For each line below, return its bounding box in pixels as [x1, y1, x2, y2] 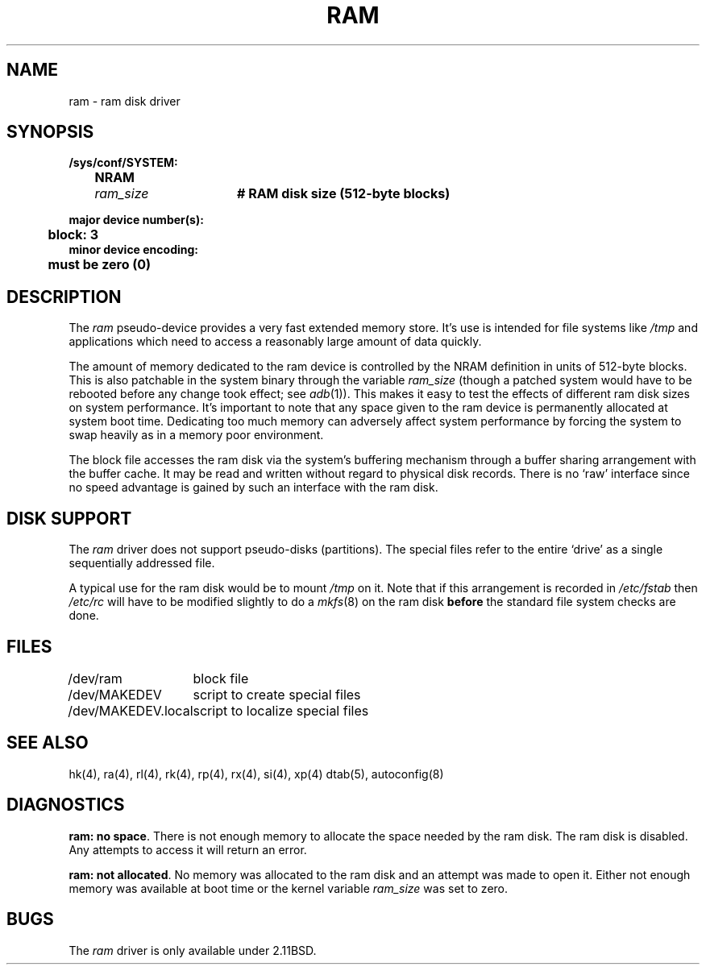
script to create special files [193, 686, 361, 703]
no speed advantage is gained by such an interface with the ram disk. [69, 480, 438, 495]
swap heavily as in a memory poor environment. [69, 428, 324, 442]
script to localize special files [193, 702, 369, 719]
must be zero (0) [48, 256, 152, 273]
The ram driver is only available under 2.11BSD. [69, 943, 317, 957]
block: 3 [48, 226, 98, 243]
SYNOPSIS [6, 122, 94, 143]
